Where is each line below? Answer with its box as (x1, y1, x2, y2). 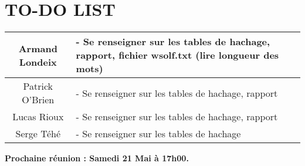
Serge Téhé (15, 127, 61, 141)
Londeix (19, 55, 57, 69)
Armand (18, 41, 57, 55)
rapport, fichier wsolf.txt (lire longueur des (76, 48, 279, 62)
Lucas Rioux (12, 110, 64, 124)
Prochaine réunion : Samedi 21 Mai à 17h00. (5, 152, 189, 164)
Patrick (23, 79, 53, 93)
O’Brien (22, 93, 55, 107)
